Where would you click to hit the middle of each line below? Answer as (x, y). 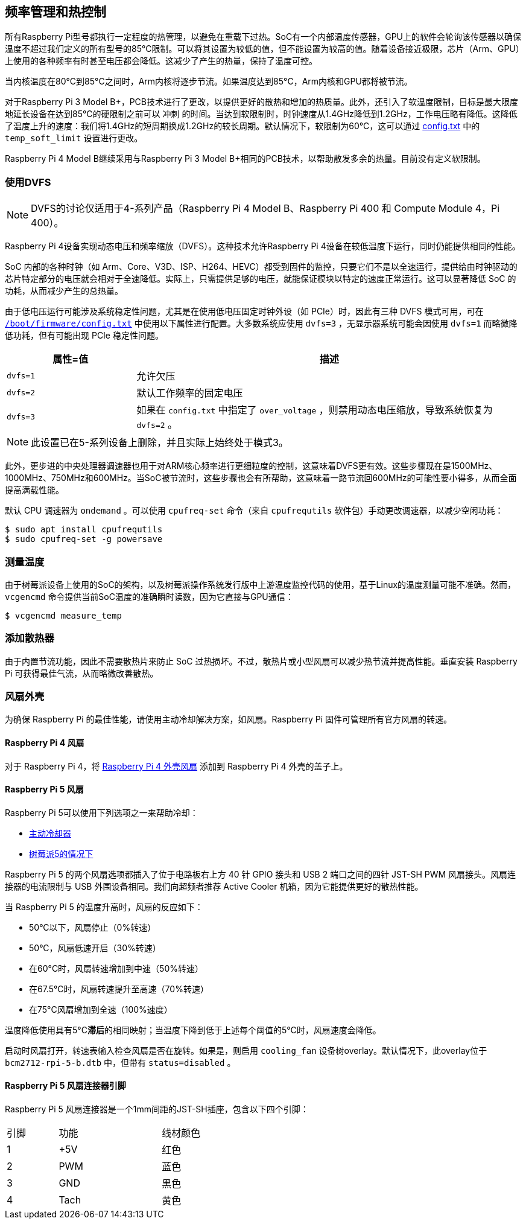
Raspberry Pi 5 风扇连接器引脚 (65, 1086)
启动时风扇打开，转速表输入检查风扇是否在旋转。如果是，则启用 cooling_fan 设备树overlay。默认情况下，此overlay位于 (246, 1050)
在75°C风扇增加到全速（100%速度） (101, 1009)
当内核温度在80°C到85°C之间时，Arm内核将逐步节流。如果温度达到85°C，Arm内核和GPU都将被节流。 (209, 81)
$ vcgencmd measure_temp (63, 615)
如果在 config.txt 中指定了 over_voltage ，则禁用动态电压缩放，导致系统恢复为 (315, 410)
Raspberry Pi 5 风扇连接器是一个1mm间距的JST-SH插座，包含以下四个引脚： (157, 1109)
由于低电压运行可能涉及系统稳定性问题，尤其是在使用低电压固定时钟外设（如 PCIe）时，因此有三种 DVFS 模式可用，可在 (244, 311)
